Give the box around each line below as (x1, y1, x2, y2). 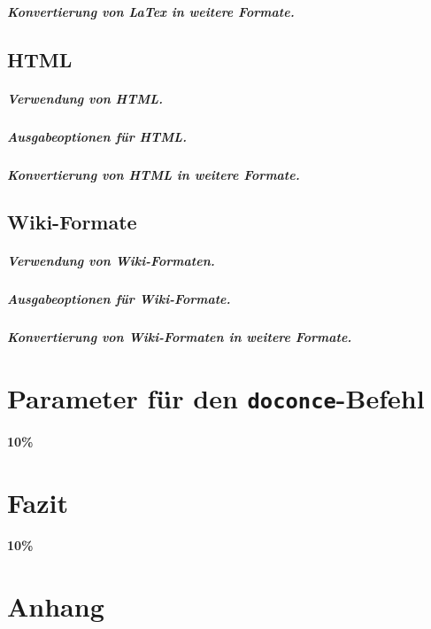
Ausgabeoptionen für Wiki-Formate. (7, 290, 231, 308)
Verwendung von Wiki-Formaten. (7, 252, 215, 270)
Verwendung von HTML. (7, 89, 164, 107)
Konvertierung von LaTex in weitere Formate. (7, 2, 295, 20)
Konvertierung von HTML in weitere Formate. (7, 165, 300, 183)
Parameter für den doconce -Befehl (7, 380, 425, 416)
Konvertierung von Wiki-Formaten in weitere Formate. (7, 328, 352, 346)
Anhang (7, 587, 104, 624)
